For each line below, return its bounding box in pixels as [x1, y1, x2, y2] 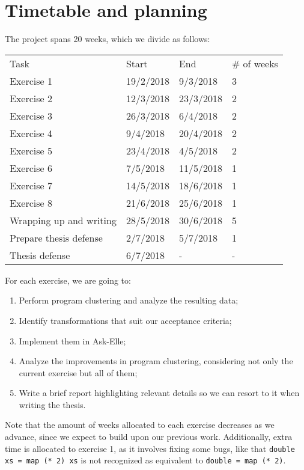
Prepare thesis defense [10, 230, 103, 245]
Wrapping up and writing [10, 213, 117, 227]
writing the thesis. [19, 398, 86, 410]
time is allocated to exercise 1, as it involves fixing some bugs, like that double [5, 442, 295, 454]
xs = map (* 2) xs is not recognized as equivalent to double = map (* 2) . [5, 454, 286, 466]
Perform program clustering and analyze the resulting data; [19, 294, 239, 307]
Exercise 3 [10, 108, 53, 123]
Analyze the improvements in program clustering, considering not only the [19, 355, 293, 367]
